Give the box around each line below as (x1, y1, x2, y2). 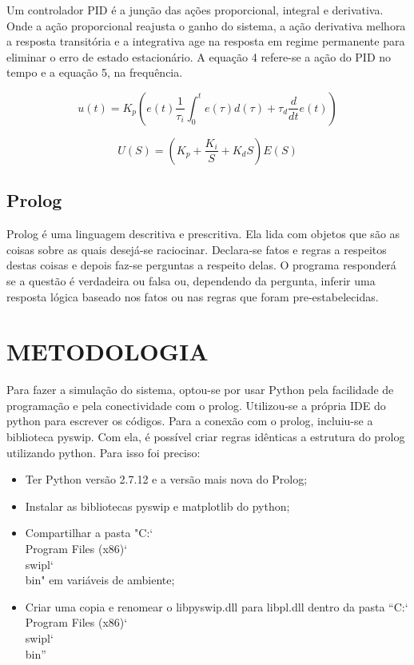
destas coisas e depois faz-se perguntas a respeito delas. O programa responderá (6, 257, 396, 273)
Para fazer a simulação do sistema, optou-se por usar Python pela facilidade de (6, 381, 394, 398)
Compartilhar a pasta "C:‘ (25, 524, 153, 541)
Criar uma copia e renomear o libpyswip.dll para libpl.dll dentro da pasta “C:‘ (25, 598, 408, 615)
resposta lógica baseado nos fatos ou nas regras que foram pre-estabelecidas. (6, 288, 379, 305)
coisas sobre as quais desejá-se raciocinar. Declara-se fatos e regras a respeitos (6, 241, 387, 257)
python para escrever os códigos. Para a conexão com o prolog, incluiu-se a (6, 412, 373, 429)
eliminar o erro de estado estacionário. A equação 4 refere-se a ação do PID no (6, 48, 392, 65)
